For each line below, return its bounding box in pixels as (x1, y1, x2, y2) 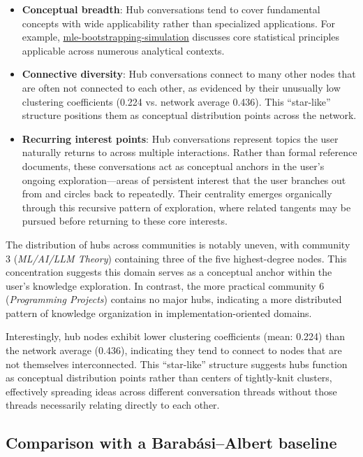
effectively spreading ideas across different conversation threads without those (6, 384, 337, 398)
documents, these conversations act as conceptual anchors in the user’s (22, 158, 325, 173)
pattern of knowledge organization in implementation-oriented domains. (6, 305, 312, 320)
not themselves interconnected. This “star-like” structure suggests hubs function (6, 356, 348, 371)
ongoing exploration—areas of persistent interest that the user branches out (22, 172, 346, 187)
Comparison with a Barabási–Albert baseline (6, 432, 337, 454)
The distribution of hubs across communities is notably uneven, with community (6, 237, 350, 251)
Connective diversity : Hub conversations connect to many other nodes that (22, 66, 356, 81)
